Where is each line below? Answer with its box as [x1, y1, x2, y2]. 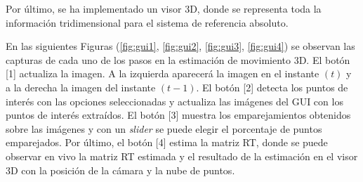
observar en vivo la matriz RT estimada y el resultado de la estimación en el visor [6, 148, 358, 163]
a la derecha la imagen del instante [6, 79, 156, 94]
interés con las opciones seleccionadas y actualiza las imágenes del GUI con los [6, 93, 343, 108]
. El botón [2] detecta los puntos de [196, 79, 348, 94]
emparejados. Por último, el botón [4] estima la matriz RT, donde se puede [6, 135, 328, 150]
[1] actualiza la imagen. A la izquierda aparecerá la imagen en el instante [6, 66, 319, 81]
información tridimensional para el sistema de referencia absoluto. [6, 15, 289, 30]
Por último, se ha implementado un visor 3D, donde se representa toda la [6, 1, 322, 15]
